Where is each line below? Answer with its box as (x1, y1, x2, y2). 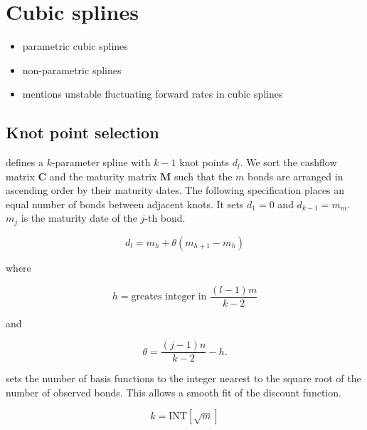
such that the (174, 168, 233, 183)
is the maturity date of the (21, 210, 137, 225)
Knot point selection (6, 121, 159, 143)
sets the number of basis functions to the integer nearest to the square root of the (6, 371, 361, 386)
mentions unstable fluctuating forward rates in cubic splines (22, 86, 283, 101)
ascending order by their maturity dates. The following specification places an (6, 183, 345, 198)
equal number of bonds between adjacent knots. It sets (6, 196, 244, 211)
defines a (6, 155, 43, 170)
